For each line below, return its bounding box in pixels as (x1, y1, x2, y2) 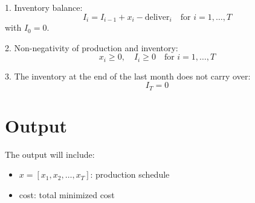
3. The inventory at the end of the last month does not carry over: (5, 69, 251, 82)
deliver (144, 13, 170, 22)
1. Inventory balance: (5, 1, 83, 13)
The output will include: (5, 148, 95, 160)
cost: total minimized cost (19, 189, 115, 201)
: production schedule (90, 168, 170, 181)
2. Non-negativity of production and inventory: (5, 41, 178, 54)
